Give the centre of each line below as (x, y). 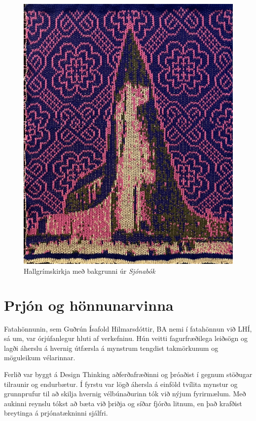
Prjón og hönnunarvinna (89, 305)
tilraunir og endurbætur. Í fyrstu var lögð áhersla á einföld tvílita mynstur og (121, 384)
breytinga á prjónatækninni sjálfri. (56, 413)
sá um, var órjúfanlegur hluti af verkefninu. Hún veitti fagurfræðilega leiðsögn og (126, 338)
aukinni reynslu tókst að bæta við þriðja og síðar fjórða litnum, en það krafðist (123, 403)
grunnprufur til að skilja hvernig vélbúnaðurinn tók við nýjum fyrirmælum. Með (125, 394)
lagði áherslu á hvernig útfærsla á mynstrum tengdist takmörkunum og (111, 348)
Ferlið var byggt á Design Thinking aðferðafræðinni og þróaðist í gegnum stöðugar (128, 374)
